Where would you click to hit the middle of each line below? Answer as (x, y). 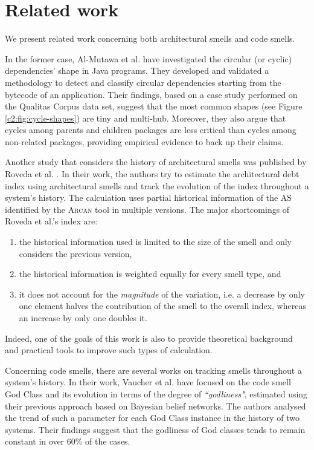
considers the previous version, (75, 253)
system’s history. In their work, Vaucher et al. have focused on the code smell (148, 382)
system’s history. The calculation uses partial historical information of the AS (149, 197)
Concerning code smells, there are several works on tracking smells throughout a (153, 370)
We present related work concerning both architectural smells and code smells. (150, 38)
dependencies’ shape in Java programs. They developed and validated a (137, 70)
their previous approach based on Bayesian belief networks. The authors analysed (155, 406)
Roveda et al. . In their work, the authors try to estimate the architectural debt (152, 174)
